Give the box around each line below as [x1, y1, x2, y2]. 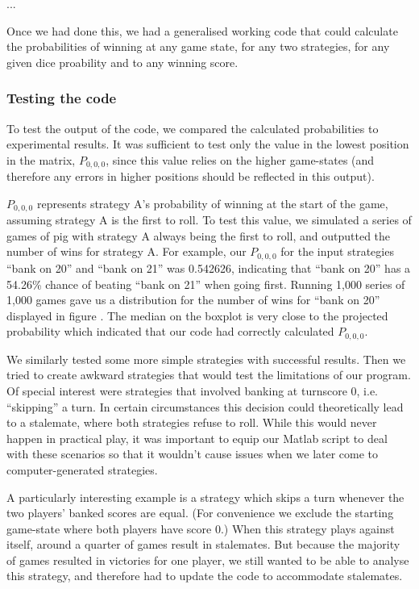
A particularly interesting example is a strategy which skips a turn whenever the [6, 488, 404, 505]
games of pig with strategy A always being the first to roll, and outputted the [6, 227, 391, 244]
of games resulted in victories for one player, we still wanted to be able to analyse [6, 551, 409, 568]
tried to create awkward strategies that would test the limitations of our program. [6, 366, 411, 383]
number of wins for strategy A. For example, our [6, 243, 247, 260]
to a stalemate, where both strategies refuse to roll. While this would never [6, 414, 377, 431]
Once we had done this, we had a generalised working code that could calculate [6, 22, 398, 39]
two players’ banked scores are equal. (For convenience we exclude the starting [6, 504, 394, 521]
